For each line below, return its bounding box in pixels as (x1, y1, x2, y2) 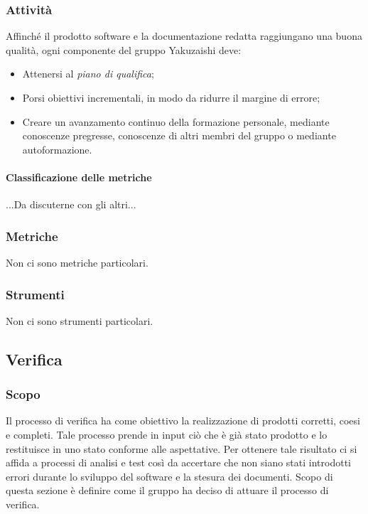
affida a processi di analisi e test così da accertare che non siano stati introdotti (6, 455, 351, 470)
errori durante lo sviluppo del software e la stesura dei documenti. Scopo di (6, 469, 333, 483)
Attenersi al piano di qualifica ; (22, 66, 154, 81)
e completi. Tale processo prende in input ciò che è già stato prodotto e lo (6, 427, 328, 441)
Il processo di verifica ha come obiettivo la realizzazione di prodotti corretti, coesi (6, 413, 360, 428)
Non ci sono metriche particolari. (6, 255, 148, 269)
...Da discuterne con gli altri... (6, 197, 136, 212)
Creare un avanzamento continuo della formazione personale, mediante (22, 114, 330, 129)
